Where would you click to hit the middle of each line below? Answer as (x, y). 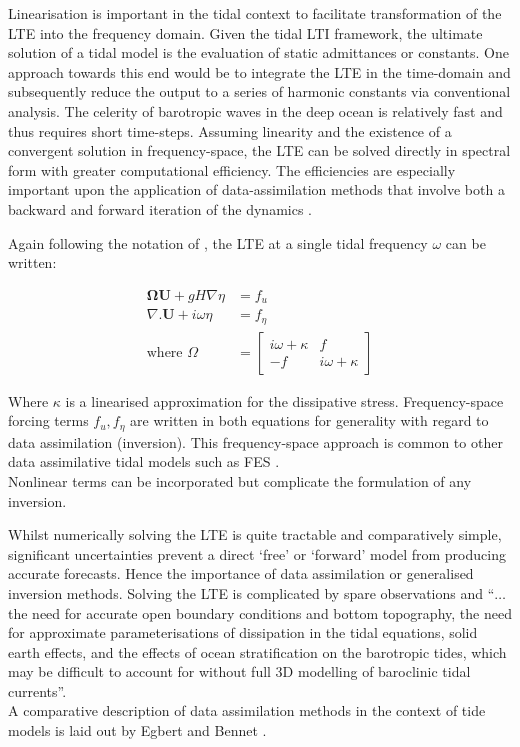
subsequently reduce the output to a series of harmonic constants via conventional (259, 91)
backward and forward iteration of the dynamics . (160, 208)
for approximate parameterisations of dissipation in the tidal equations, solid (243, 632)
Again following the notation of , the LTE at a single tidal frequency (218, 242)
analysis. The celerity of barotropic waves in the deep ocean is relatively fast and (255, 110)
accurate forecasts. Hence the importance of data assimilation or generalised (241, 573)
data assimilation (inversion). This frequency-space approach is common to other (255, 441)
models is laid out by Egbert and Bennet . (137, 730)
